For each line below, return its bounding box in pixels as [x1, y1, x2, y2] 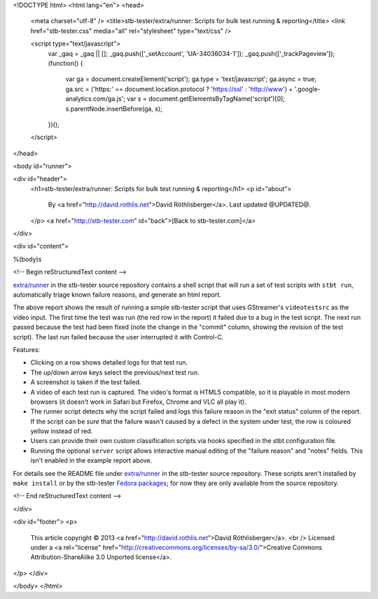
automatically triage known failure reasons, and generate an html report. [13, 290, 222, 299]
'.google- [294, 85, 321, 93]
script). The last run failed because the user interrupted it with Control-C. [13, 332, 224, 341]
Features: [13, 345, 41, 353]
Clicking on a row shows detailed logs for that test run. [30, 358, 188, 367]
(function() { [48, 59, 83, 67]
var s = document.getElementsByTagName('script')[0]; [127, 94, 286, 103]
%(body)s [13, 255, 42, 263]
